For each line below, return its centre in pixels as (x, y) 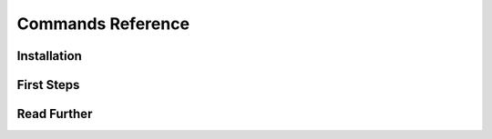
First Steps (48, 85)
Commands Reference (103, 24)
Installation (49, 56)
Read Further (55, 114)
